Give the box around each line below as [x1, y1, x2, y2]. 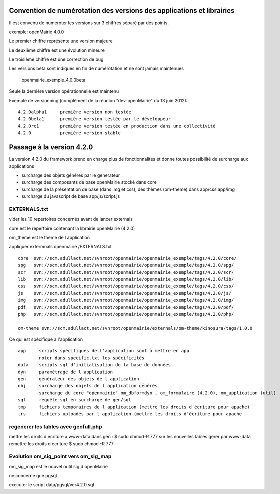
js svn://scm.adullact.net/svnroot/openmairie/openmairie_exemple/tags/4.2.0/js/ [18, 290, 232, 296]
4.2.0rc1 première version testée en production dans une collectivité [18, 123, 216, 129]
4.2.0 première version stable [18, 130, 121, 136]
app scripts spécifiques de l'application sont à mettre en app [18, 348, 189, 354]
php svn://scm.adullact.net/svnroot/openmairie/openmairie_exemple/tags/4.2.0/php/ [18, 311, 234, 317]
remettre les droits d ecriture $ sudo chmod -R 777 [9, 440, 114, 447]
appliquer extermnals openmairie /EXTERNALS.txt [9, 244, 112, 250]
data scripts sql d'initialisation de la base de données [18, 362, 171, 368]
